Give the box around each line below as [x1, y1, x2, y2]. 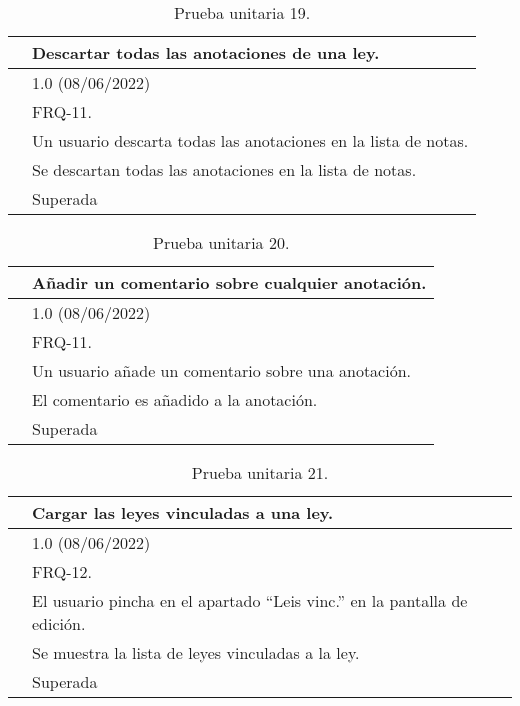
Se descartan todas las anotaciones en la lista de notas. [32, 158, 417, 181]
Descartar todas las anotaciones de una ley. [32, 41, 380, 64]
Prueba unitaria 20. [153, 231, 290, 254]
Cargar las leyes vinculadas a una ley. [32, 501, 334, 524]
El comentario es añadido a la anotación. [32, 388, 318, 411]
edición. [32, 612, 86, 635]
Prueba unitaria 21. [191, 461, 329, 484]
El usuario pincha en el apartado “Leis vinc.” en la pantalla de [32, 589, 468, 612]
